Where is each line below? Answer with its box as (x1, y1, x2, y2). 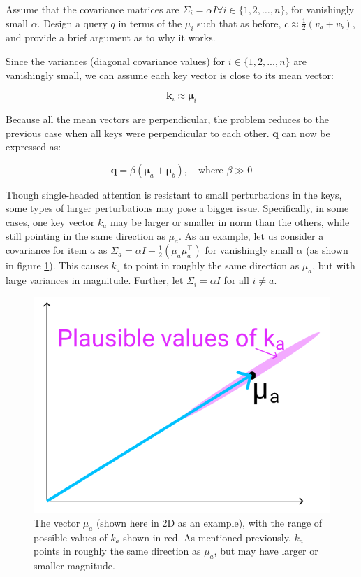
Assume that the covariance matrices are (6, 2, 179, 16)
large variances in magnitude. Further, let (6, 273, 184, 287)
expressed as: (6, 139, 61, 154)
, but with (312, 258, 355, 273)
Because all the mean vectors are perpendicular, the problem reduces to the (6, 111, 330, 126)
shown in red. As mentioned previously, (123, 529, 291, 544)
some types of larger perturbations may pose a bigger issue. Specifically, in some (6, 201, 349, 215)
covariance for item (6, 243, 87, 257)
